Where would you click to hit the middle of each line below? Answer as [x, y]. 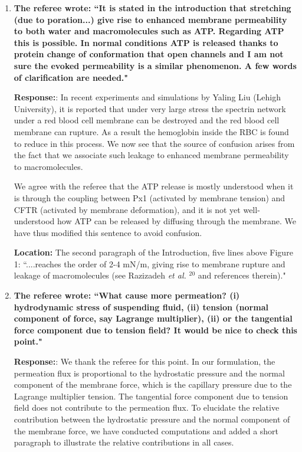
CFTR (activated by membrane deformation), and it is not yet [127, 209]
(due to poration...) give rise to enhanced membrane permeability [150, 19]
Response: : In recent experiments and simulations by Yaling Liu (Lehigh [147, 97]
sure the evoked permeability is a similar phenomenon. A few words [155, 65]
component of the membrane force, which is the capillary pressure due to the [153, 384]
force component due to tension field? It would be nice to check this [155, 330]
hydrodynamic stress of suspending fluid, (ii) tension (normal [141, 307]
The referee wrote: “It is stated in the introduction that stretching [152, 8]
